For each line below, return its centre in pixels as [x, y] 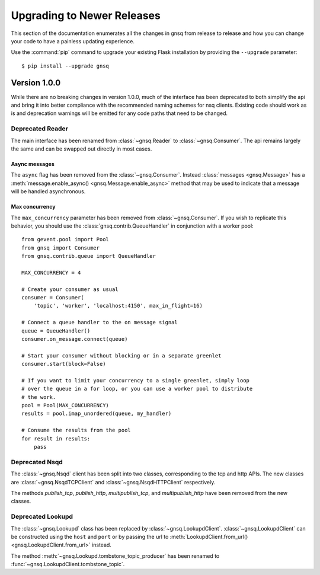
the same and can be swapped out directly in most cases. [81, 149]
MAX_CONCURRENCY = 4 [51, 272]
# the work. [39, 397]
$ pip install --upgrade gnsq [65, 66]
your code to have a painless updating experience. [73, 41]
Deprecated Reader [39, 129]
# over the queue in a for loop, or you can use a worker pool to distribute [137, 389]
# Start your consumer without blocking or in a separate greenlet [121, 355]
